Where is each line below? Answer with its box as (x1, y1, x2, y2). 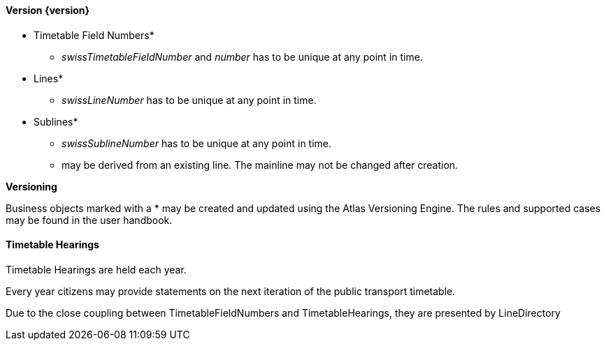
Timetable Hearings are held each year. (6, 263, 187, 276)
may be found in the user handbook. (6, 213, 173, 226)
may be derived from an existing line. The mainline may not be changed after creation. (62, 158, 459, 171)
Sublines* (34, 115, 78, 128)
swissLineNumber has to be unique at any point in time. (62, 93, 317, 106)
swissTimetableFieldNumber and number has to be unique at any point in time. (62, 50, 423, 63)
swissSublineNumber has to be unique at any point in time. (62, 137, 332, 149)
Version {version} (6, 4, 90, 16)
